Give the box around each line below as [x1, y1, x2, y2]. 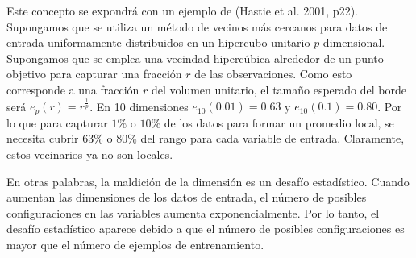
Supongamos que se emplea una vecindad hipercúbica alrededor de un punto [6, 49, 384, 66]
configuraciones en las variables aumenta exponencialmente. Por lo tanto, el [6, 204, 380, 221]
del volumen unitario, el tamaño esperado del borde [151, 81, 406, 98]
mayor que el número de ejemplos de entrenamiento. [6, 235, 264, 252]
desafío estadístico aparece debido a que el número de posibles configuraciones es [6, 220, 405, 237]
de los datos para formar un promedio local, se [164, 114, 394, 131]
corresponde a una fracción [6, 81, 139, 98]
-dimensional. [319, 34, 385, 51]
